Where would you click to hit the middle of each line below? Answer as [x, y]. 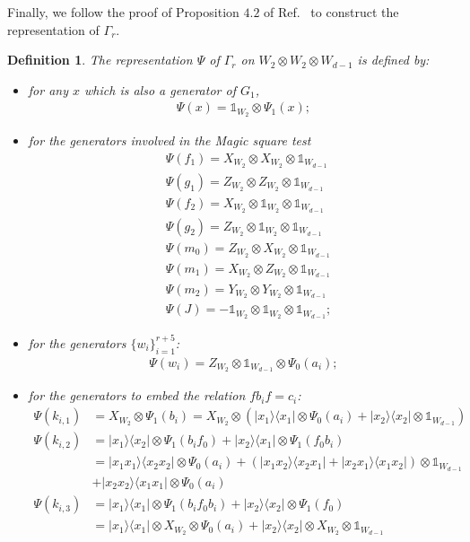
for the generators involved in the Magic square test [170, 140]
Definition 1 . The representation [100, 60]
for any [48, 89]
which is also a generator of [160, 89]
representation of [53, 29]
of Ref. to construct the [331, 12]
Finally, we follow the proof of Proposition [123, 12]
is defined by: [393, 60]
